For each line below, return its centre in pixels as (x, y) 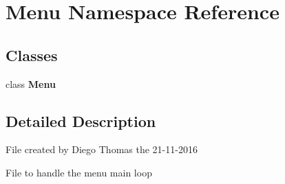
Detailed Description (81, 120)
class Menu (31, 83)
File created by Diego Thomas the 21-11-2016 (102, 149)
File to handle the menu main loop (79, 172)
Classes (32, 55)
